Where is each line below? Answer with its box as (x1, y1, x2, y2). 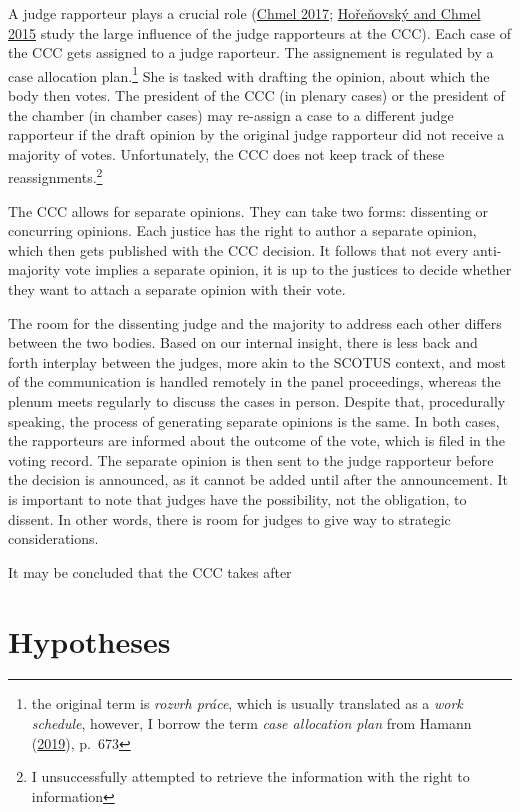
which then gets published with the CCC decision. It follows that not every (8, 239, 469, 260)
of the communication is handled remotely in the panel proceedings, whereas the (8, 371, 501, 392)
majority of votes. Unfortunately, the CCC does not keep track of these (8, 143, 445, 164)
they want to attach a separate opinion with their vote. (8, 279, 346, 300)
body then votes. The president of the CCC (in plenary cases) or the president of (8, 85, 505, 106)
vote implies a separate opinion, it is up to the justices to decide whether (64, 259, 512, 280)
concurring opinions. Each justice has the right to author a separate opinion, (8, 220, 477, 241)
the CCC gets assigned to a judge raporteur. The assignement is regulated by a (8, 42, 494, 63)
